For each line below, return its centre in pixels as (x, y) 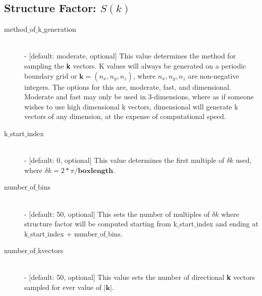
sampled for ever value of (63, 287)
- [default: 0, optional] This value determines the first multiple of (124, 160)
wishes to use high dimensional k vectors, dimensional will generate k (131, 106)
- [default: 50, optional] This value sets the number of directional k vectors (140, 277)
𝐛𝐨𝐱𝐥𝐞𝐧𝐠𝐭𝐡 (95, 171)
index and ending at (227, 224)
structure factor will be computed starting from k (101, 224)
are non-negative (214, 75)
